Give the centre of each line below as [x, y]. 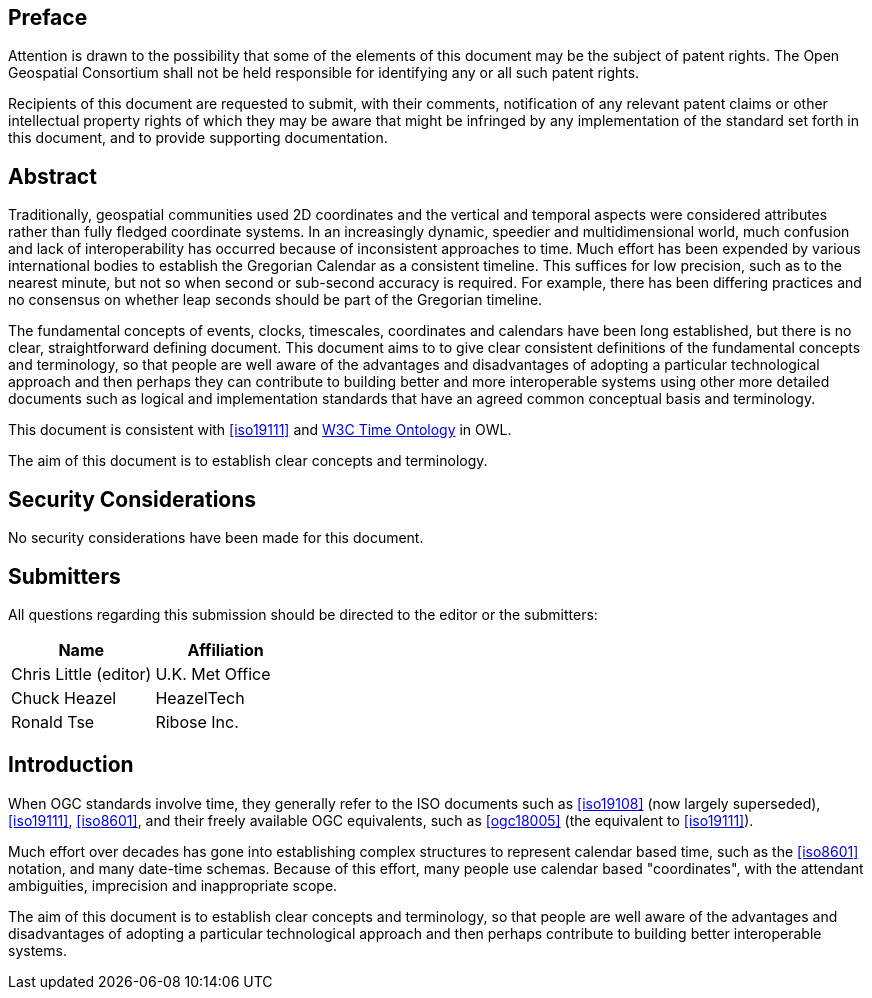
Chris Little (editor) [81, 673]
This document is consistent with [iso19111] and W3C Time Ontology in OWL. [260, 430]
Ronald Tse [53, 721]
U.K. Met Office [213, 673]
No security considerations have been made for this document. [216, 538]
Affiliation [225, 649]
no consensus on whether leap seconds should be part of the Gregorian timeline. [275, 300]
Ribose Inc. [197, 721]
